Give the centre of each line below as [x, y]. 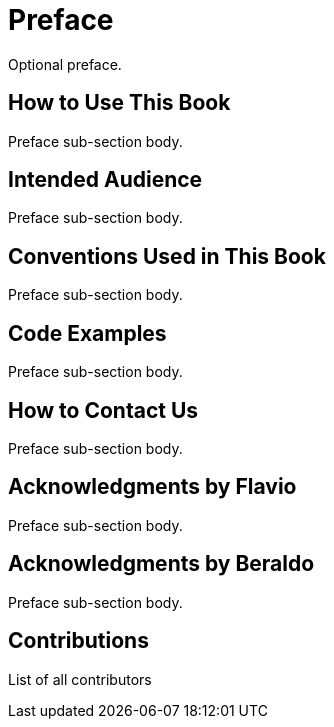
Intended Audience [105, 180]
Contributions [78, 641]
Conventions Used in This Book [167, 256]
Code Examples [87, 333]
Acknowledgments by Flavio [152, 487]
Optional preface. [65, 64]
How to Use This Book [119, 103]
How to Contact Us [103, 410]
